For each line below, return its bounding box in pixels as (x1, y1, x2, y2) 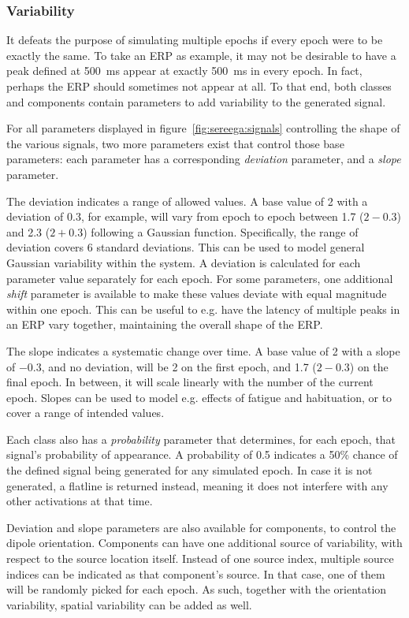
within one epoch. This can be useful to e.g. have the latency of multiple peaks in (6, 300, 400, 317)
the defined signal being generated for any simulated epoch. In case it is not (6, 462, 373, 478)
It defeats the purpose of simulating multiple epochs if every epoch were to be (6, 32, 383, 48)
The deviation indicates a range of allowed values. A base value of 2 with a (6, 192, 368, 209)
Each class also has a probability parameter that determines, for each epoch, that (6, 430, 396, 447)
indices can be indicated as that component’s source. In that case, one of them (6, 565, 385, 582)
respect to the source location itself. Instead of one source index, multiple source (6, 550, 394, 567)
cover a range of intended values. (6, 404, 165, 421)
